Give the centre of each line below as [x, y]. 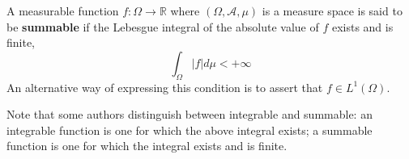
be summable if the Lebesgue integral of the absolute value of [163, 26]
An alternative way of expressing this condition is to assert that [165, 87]
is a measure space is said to [332, 10]
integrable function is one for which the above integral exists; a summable [190, 130]
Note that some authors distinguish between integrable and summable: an [190, 114]
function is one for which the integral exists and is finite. [147, 146]
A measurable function [63, 10]
